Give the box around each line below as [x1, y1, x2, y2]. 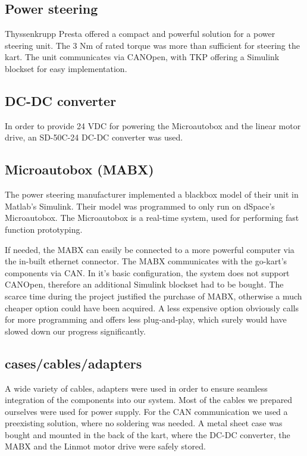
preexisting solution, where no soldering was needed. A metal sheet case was [5, 417, 283, 429]
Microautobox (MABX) [5, 160, 154, 179]
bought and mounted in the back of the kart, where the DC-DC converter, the [5, 428, 290, 441]
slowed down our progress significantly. [5, 324, 146, 337]
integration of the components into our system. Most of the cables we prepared [5, 393, 293, 406]
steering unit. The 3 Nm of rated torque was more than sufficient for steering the [5, 39, 300, 51]
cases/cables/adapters [5, 354, 142, 372]
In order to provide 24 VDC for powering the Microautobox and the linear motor [5, 119, 301, 132]
